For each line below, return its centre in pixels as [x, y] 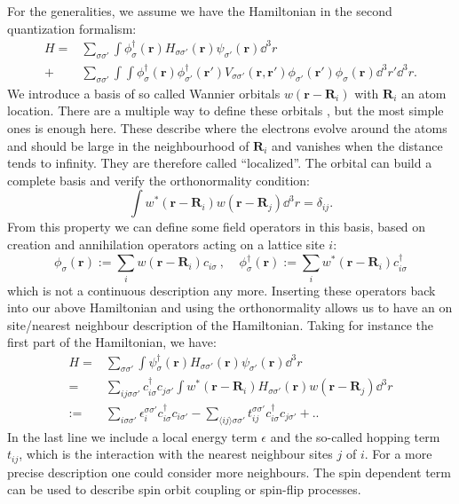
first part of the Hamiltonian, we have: [112, 342]
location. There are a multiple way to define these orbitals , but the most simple [226, 110]
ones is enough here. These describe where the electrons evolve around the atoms [227, 127]
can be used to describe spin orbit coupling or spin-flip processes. [184, 489]
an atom [423, 93]
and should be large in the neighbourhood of [128, 145]
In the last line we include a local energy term [132, 436]
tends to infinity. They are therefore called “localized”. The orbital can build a [220, 163]
